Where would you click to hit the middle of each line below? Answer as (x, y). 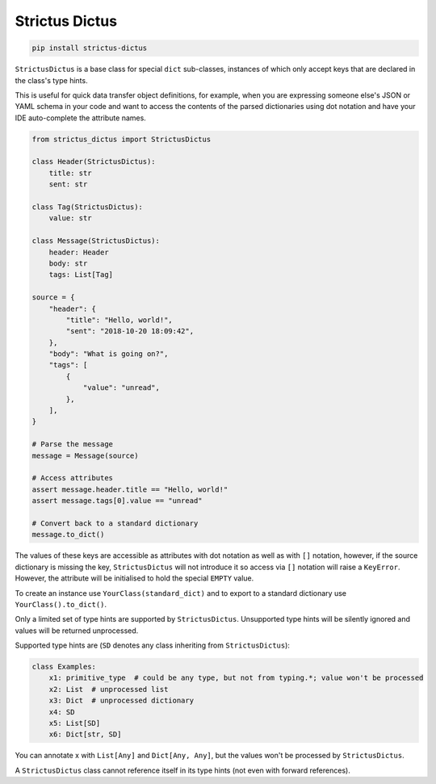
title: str (70, 173)
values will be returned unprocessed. (77, 631)
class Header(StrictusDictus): (94, 162)
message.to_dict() (68, 535)
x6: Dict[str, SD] (85, 734)
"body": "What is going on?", (109, 354)
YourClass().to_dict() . (61, 604)
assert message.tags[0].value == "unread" (117, 501)
